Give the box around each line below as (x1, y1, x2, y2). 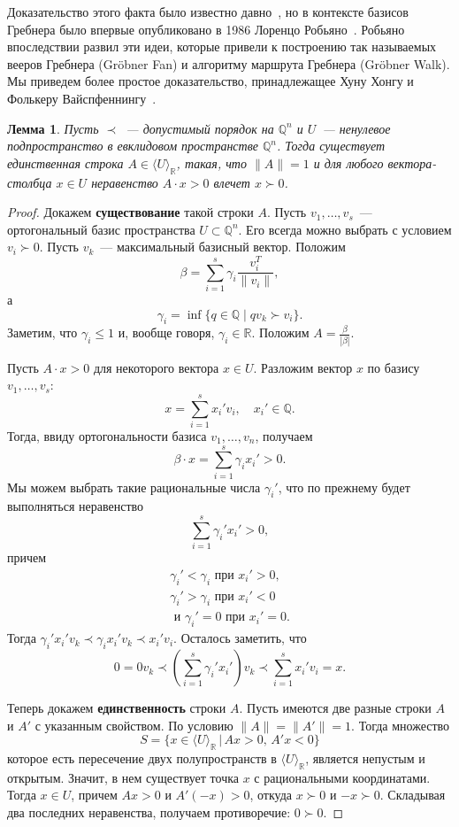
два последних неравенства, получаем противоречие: (7, 803, 291, 822)
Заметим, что (7, 323, 78, 342)
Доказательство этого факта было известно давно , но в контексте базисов (7, 3, 409, 20)
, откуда (249, 785, 292, 804)
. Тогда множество (351, 715, 450, 734)
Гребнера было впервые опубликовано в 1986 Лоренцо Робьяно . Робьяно (7, 19, 405, 38)
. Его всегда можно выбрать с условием (238, 220, 452, 238)
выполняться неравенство (7, 497, 144, 515)
